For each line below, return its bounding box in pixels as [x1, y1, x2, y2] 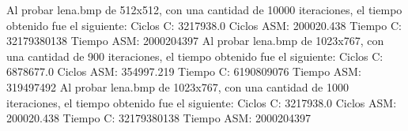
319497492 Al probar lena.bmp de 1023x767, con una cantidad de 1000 [6, 78, 349, 95]
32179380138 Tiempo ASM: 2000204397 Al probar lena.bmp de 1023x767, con [6, 32, 384, 49]
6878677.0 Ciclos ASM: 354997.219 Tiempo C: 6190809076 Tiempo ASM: [6, 63, 361, 80]
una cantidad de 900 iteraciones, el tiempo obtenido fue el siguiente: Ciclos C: [6, 47, 383, 64]
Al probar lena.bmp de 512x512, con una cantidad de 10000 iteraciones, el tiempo [6, 2, 402, 17]
